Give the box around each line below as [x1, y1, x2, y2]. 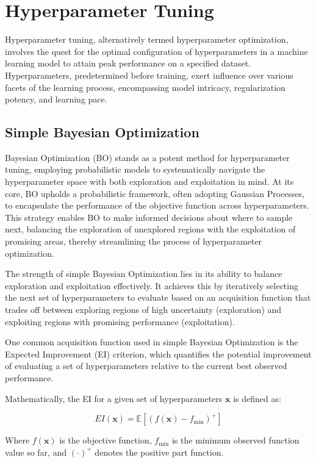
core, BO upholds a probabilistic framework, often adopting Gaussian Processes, [5, 187, 305, 199]
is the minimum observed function [171, 434, 300, 447]
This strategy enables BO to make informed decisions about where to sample [5, 210, 293, 223]
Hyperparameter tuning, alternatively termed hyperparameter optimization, [5, 33, 289, 46]
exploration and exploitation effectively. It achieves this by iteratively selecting [5, 279, 298, 292]
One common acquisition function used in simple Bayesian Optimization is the [5, 336, 298, 348]
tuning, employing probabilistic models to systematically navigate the [5, 163, 265, 176]
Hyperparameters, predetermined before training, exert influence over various [5, 68, 293, 81]
